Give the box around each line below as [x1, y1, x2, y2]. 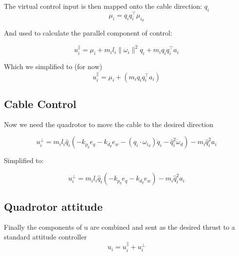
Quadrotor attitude [4, 199, 103, 214]
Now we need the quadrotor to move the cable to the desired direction [4, 119, 213, 129]
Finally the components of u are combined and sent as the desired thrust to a [4, 222, 235, 232]
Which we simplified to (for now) [4, 61, 102, 72]
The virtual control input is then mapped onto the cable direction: [4, 1, 202, 11]
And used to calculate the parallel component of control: [4, 28, 172, 38]
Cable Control [4, 96, 76, 111]
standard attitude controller [4, 231, 87, 241]
